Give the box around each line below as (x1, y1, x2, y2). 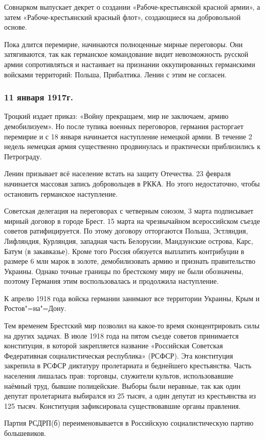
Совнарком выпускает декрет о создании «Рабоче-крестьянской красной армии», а (4, 2, 260, 12)
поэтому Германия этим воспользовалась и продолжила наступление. (4, 276, 219, 286)
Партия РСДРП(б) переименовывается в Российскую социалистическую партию (4, 417, 254, 428)
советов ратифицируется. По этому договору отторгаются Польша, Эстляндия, (4, 225, 248, 236)
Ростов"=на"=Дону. (4, 303, 67, 313)
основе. (4, 22, 27, 32)
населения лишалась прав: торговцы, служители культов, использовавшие (4, 370, 234, 381)
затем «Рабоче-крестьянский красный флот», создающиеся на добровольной (4, 11, 241, 22)
